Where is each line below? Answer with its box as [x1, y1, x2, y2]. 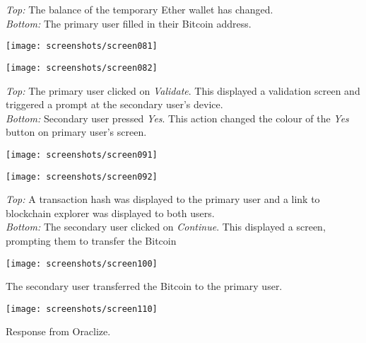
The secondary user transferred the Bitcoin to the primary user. [6, 279, 283, 293]
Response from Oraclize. [6, 324, 111, 339]
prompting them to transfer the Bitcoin [6, 233, 177, 248]
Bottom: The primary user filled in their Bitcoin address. [6, 16, 252, 30]
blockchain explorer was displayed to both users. [6, 205, 215, 220]
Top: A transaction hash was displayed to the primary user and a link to [6, 192, 320, 207]
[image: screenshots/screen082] [6, 62, 158, 73]
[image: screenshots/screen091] [6, 149, 158, 160]
